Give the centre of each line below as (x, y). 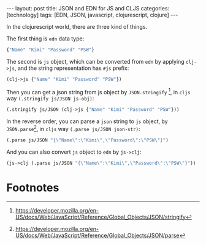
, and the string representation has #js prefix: (72, 68)
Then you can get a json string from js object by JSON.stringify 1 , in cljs (98, 91)
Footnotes (33, 187)
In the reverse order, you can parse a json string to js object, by (87, 121)
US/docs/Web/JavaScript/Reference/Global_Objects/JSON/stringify (100, 217)
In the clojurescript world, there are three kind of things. (77, 27)
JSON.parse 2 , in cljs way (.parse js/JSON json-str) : (73, 128)
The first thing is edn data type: (45, 39)
